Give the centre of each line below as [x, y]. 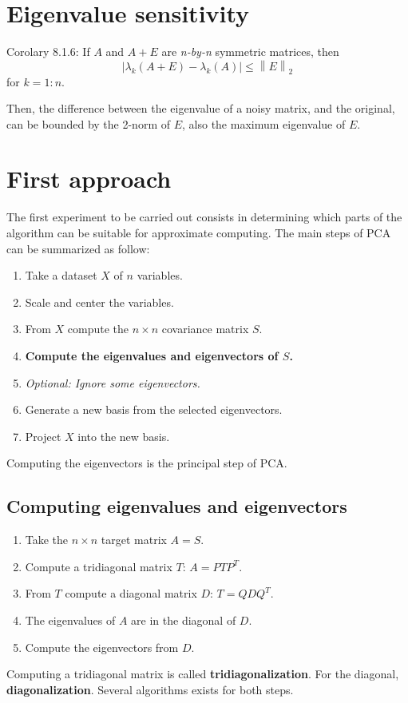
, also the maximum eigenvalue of [264, 123]
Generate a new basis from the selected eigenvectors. [154, 409]
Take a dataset [61, 275]
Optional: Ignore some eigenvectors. [113, 382]
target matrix [134, 540]
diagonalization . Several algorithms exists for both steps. [150, 689]
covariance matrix [205, 329]
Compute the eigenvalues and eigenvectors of [152, 355]
